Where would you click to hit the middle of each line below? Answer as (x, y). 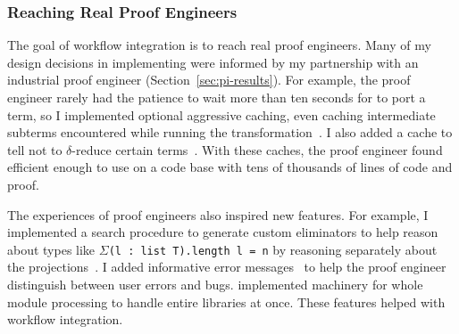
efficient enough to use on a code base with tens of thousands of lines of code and (230, 167)
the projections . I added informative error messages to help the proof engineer (227, 267)
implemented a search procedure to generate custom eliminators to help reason (223, 232)
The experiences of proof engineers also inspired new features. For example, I (218, 214)
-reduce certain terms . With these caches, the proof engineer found (257, 149)
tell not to (35, 149)
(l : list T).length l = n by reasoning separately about (273, 249)
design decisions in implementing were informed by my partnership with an (213, 62)
